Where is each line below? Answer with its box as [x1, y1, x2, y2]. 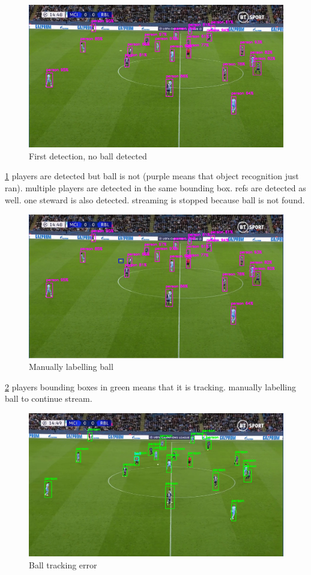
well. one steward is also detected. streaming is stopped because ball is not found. [5, 193, 305, 206]
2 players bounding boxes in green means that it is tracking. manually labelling [5, 380, 297, 393]
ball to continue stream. [5, 392, 92, 405]
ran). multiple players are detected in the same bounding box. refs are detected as [5, 182, 306, 194]
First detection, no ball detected [29, 149, 147, 162]
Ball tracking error [29, 558, 97, 571]
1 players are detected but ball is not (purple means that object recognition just [5, 170, 299, 182]
